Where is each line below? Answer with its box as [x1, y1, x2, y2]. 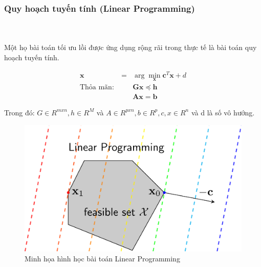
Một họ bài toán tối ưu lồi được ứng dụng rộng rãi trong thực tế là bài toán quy [4, 42, 257, 53]
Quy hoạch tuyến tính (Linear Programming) [4, 2, 195, 14]
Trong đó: [4, 107, 35, 117]
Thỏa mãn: [79, 83, 114, 91]
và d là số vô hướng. [191, 107, 255, 117]
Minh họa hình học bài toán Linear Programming [25, 253, 180, 264]
